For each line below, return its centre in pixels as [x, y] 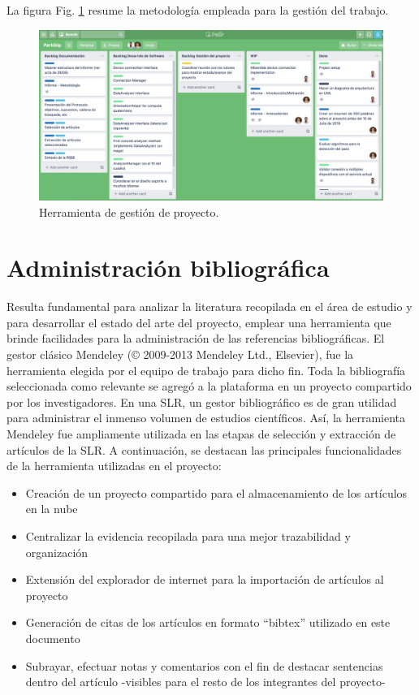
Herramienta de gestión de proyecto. [129, 212]
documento [53, 638]
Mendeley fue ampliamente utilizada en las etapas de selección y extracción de [201, 434]
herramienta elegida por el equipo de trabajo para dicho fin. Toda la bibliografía [206, 370]
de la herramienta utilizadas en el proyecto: [114, 466]
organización [57, 552]
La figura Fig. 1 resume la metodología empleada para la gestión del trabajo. [198, 10]
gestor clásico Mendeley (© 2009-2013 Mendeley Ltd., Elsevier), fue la [180, 354]
